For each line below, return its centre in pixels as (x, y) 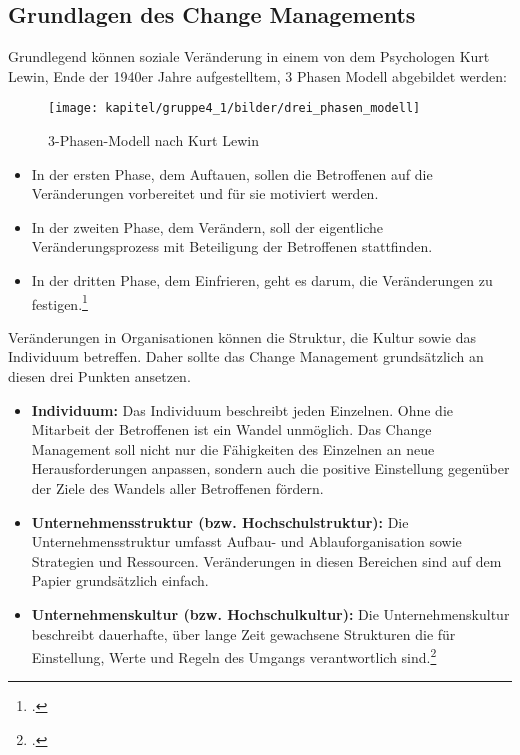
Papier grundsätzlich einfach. (120, 580)
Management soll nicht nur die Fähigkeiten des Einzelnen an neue (233, 448)
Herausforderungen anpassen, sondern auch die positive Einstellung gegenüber (270, 468)
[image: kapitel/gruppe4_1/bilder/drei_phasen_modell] (234, 108)
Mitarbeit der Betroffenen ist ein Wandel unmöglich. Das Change (231, 429)
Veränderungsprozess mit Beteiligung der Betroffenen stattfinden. (232, 246)
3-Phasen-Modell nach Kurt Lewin (153, 140)
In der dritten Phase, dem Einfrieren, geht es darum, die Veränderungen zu (262, 280)
